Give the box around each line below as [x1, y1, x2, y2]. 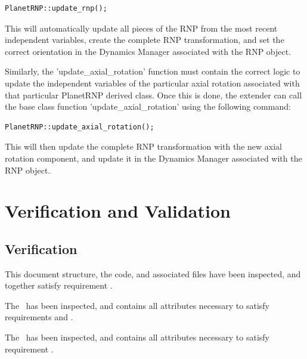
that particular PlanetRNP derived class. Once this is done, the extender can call [5, 88, 302, 101]
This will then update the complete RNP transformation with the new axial [5, 140, 282, 153]
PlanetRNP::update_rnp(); [5, 4, 107, 13]
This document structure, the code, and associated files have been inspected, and [5, 267, 301, 280]
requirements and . [5, 311, 73, 323]
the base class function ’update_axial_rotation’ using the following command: [5, 100, 291, 113]
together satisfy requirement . [5, 279, 113, 292]
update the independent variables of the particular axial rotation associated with [5, 76, 300, 89]
